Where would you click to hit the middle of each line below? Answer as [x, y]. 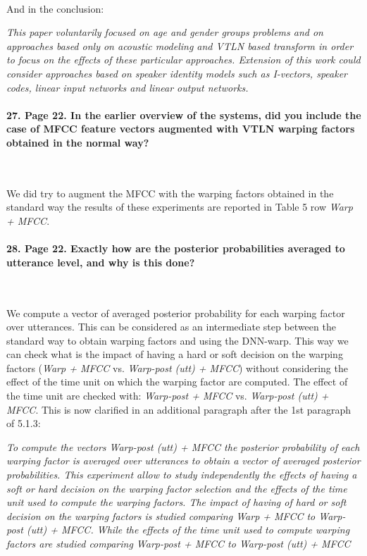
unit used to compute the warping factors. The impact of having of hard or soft [176, 502]
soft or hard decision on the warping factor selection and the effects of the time [177, 488]
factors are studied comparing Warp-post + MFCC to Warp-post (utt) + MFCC [179, 543]
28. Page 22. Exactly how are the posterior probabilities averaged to [176, 248]
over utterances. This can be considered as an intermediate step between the [171, 327]
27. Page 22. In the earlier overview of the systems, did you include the [184, 115]
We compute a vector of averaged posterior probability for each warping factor [176, 313]
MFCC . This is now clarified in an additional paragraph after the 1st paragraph [179, 409]
